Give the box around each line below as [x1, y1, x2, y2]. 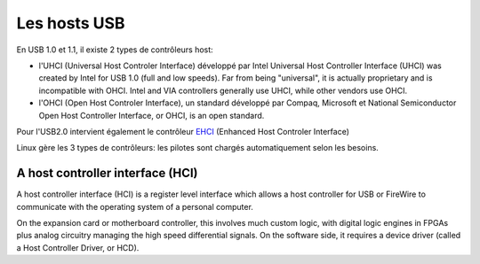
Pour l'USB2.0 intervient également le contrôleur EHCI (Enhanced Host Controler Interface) [16, 126, 350, 136]
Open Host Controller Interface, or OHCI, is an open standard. [38, 110, 265, 120]
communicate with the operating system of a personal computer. [16, 201, 253, 212]
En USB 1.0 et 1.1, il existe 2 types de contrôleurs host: [16, 44, 213, 55]
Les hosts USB [16, 13, 125, 33]
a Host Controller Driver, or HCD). [16, 242, 140, 252]
